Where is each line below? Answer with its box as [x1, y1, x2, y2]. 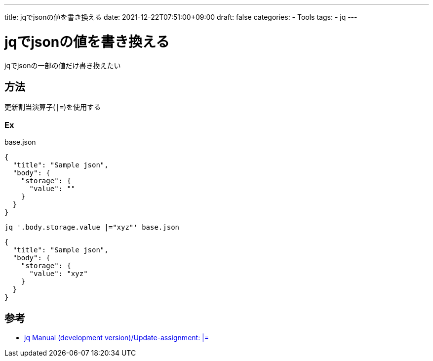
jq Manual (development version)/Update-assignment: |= [24, 333, 209, 342]
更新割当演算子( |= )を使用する [4, 103, 101, 112]
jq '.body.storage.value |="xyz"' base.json [4, 223, 180, 232]
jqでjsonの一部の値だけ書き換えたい [4, 61, 121, 70]
